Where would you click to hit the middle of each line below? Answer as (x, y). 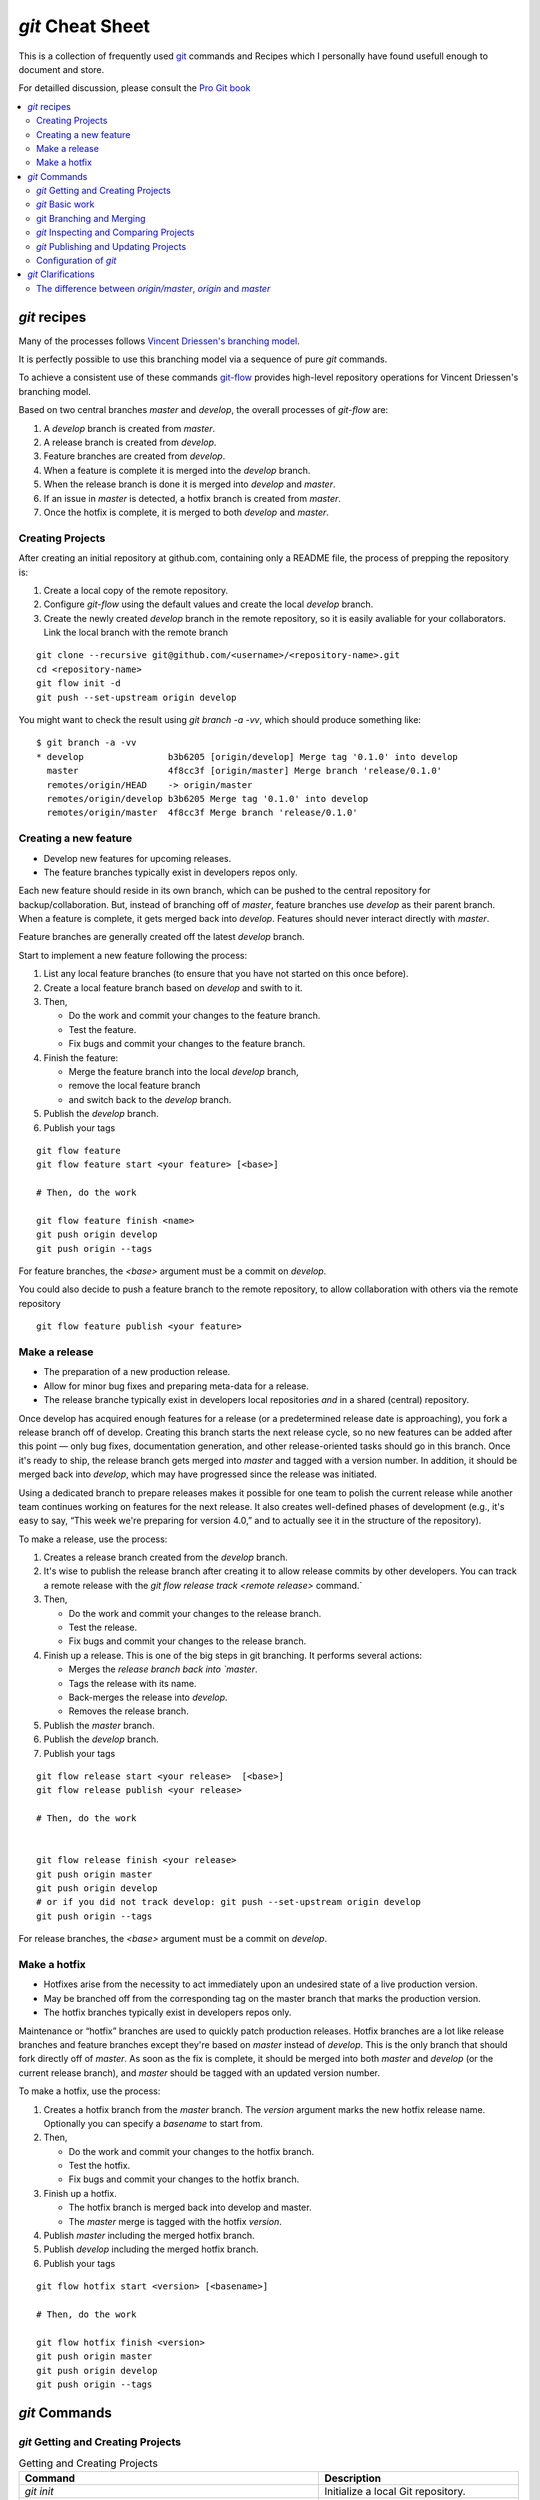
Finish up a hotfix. (80, 2193)
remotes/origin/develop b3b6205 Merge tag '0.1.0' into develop (207, 798)
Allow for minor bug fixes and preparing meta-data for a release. (176, 1386)
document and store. (61, 69)
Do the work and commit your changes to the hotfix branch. (191, 2151)
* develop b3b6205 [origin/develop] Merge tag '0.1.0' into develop (247, 756)
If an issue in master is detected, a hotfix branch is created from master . (192, 498)
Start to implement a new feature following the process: (133, 955)
